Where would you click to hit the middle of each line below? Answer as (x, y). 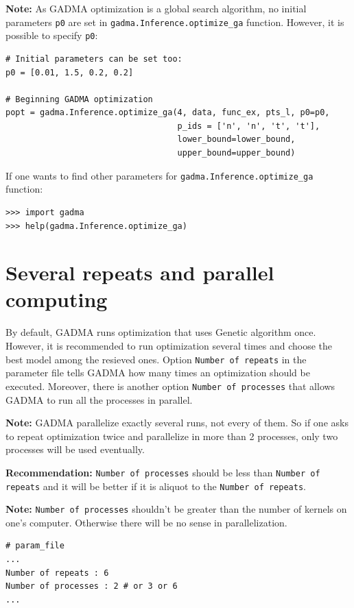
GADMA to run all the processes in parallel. (99, 399)
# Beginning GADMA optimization (79, 99)
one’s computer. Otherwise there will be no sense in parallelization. (146, 522)
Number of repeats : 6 (57, 573)
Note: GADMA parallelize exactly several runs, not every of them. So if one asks (177, 423)
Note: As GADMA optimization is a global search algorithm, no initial (156, 8)
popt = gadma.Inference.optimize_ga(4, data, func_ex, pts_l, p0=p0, (168, 113)
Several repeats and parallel (140, 272)
